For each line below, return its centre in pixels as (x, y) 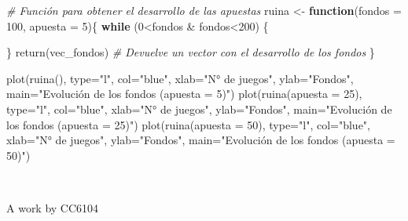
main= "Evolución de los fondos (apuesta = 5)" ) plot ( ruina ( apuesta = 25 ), (184, 94)
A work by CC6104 (53, 207)
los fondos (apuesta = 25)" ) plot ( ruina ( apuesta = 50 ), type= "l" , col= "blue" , (189, 124)
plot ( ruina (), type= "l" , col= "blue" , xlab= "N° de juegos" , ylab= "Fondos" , (180, 78)
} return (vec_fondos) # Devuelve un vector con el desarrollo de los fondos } (191, 52)
